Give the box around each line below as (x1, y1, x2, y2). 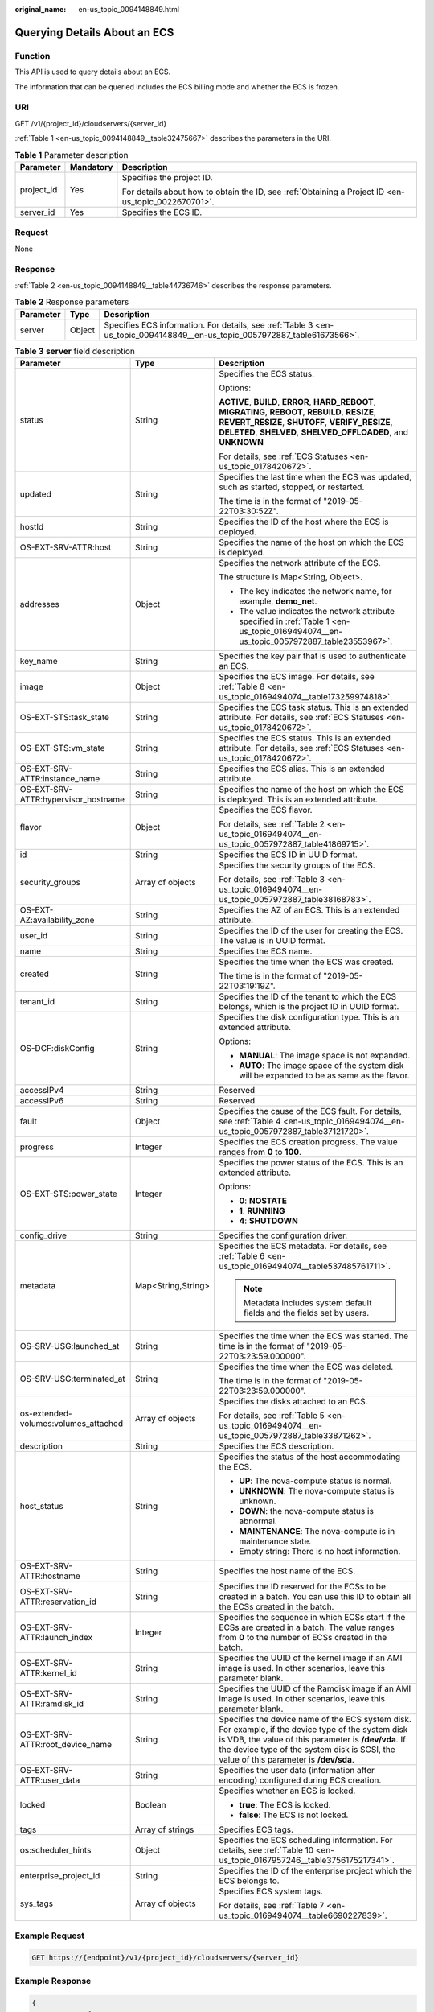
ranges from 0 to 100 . (219, 1146, 301, 1157)
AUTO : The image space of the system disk (239, 1059, 404, 1070)
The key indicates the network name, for (239, 585, 392, 596)
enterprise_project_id (19, 1870, 100, 1881)
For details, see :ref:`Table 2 (219, 818, 325, 829)
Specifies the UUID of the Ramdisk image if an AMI (219, 1683, 411, 1694)
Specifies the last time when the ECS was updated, (219, 471, 412, 482)
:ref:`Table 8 (219, 681, 265, 692)
